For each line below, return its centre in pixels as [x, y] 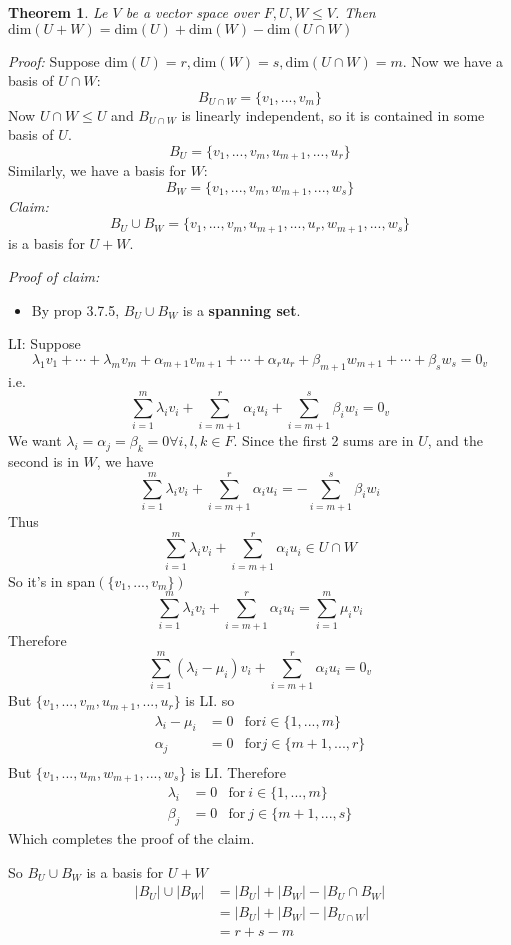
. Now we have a [453, 60]
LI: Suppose [44, 343]
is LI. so [210, 700]
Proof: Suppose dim [68, 60]
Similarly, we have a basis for [97, 170]
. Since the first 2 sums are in [323, 440]
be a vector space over [192, 12]
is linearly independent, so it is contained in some [333, 114]
